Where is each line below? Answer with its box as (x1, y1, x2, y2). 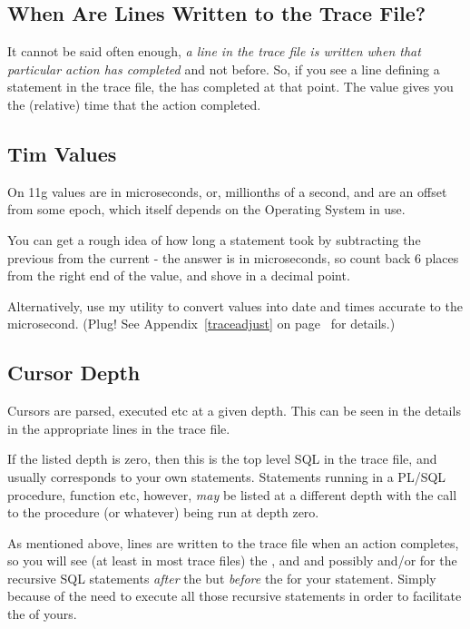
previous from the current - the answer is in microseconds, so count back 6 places (7, 248, 459, 267)
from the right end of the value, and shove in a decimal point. (7, 266, 350, 285)
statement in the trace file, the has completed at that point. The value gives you (7, 77, 454, 96)
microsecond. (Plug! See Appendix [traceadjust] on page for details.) (7, 314, 396, 333)
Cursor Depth (7, 359, 141, 387)
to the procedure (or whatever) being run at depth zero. (7, 503, 319, 522)
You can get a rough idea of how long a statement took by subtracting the (7, 230, 421, 249)
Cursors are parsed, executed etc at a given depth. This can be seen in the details (7, 401, 461, 420)
